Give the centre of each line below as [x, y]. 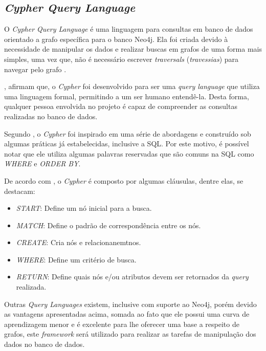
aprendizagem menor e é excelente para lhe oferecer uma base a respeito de [122, 324]
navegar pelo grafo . [35, 69]
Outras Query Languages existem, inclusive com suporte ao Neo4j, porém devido [130, 304]
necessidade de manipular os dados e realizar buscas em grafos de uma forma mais [133, 49]
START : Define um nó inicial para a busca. [84, 208]
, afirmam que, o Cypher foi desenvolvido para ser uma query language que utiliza [132, 86]
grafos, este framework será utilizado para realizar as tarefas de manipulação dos [130, 334]
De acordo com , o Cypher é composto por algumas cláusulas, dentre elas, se [124, 180]
